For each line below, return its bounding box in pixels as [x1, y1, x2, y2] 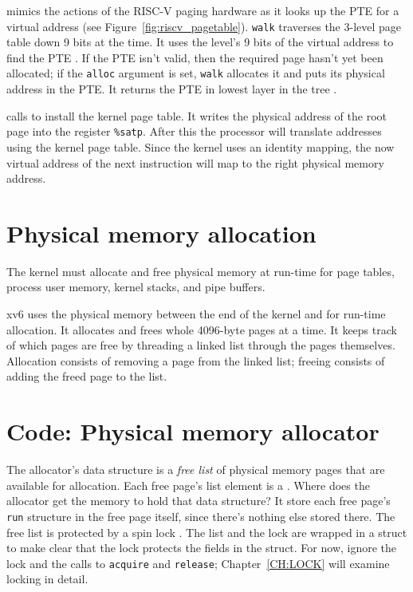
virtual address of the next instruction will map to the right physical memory [6, 154, 384, 171]
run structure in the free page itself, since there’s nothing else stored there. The [6, 507, 395, 524]
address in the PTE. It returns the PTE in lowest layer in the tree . [6, 81, 337, 97]
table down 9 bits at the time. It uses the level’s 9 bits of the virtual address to [6, 34, 394, 50]
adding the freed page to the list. [6, 368, 167, 385]
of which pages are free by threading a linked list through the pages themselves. [6, 337, 395, 353]
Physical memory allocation [6, 216, 317, 249]
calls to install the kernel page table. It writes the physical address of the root [6, 107, 387, 124]
